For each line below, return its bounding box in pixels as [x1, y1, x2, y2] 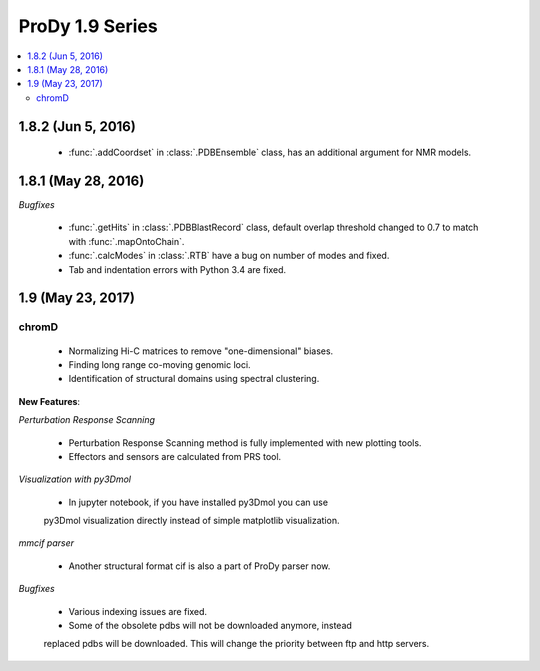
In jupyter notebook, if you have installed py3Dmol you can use [68, 496, 329, 508]
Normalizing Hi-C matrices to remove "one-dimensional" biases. [68, 345, 334, 357]
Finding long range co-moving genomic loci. [68, 358, 251, 370]
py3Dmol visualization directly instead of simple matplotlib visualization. [43, 515, 340, 527]
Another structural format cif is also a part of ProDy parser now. [68, 560, 331, 572]
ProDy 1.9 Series [18, 15, 159, 37]
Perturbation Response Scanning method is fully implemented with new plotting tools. [68, 436, 422, 449]
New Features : [18, 395, 80, 407]
